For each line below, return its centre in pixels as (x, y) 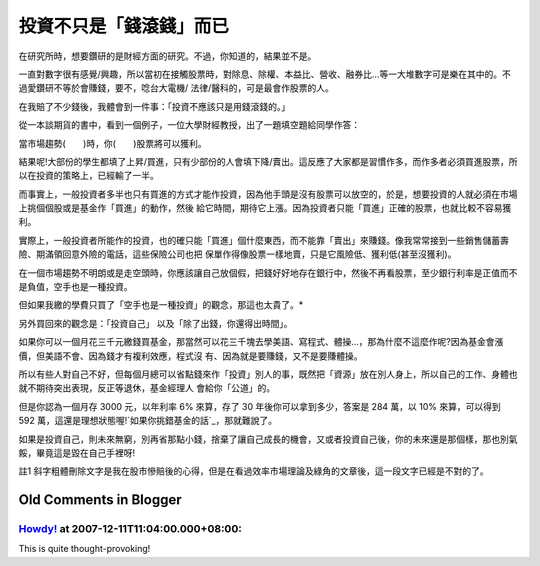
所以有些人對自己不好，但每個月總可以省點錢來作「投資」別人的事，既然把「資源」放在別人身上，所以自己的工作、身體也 (268, 374)
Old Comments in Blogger (100, 500)
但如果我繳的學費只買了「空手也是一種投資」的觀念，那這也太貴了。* (161, 305)
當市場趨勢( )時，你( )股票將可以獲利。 (112, 143)
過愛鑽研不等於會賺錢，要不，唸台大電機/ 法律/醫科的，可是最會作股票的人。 (176, 88)
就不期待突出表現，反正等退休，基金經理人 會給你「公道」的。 (146, 388)
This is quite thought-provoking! (84, 549)
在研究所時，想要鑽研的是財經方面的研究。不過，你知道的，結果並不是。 (167, 56)
